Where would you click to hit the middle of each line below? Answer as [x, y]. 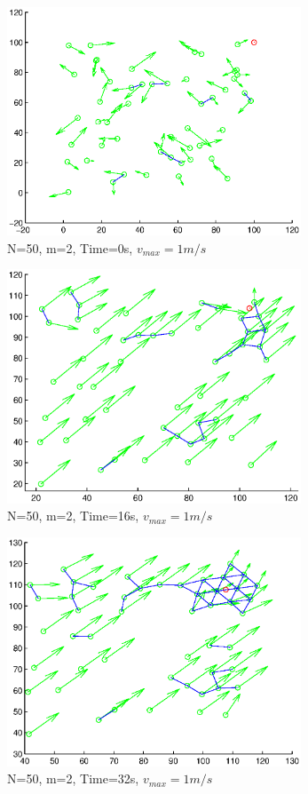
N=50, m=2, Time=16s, [73, 516]
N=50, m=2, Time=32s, [73, 778]
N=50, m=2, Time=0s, [70, 247]
